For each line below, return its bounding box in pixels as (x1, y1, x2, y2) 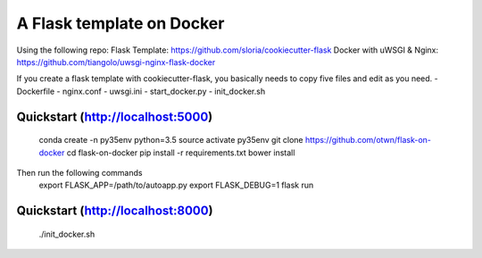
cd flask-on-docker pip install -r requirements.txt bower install (66, 147, 295, 158)
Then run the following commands (16, 167, 143, 178)
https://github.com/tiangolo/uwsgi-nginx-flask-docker (16, 56, 216, 67)
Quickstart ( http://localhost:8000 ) (16, 204, 213, 219)
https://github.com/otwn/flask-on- (304, 135, 432, 146)
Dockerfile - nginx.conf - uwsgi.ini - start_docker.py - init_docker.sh (16, 86, 266, 96)
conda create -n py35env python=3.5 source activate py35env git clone (38, 135, 303, 146)
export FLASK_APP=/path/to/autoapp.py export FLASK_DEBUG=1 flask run (38, 179, 314, 191)
